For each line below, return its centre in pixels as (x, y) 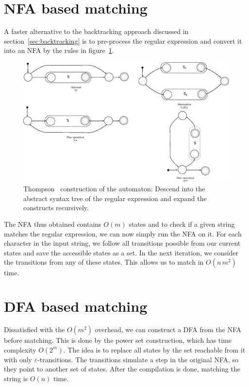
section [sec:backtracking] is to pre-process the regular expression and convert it (123, 41)
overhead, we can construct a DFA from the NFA (168, 329)
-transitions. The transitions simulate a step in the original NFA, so (138, 359)
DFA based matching (76, 306)
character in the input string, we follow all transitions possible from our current (122, 243)
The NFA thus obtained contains (53, 224)
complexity (20, 349)
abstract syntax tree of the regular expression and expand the (115, 198)
